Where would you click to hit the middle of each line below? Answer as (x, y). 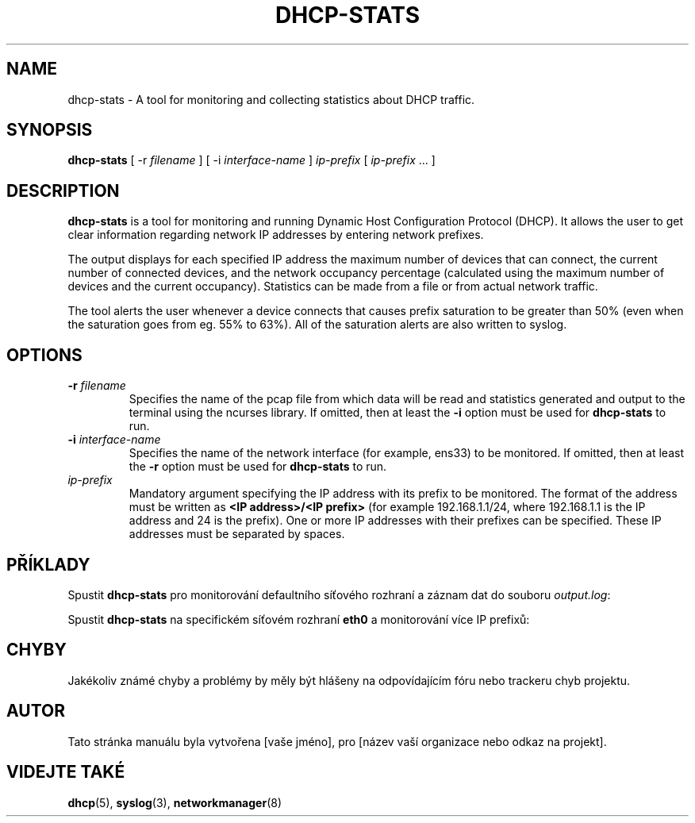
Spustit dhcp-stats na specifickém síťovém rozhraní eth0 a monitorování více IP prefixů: (299, 619)
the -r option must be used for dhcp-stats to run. (258, 467)
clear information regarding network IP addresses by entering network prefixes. (276, 235)
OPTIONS (44, 355)
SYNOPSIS (50, 130)
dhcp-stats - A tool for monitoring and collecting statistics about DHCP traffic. (271, 99)
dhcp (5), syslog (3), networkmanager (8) (175, 802)
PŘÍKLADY (48, 564)
